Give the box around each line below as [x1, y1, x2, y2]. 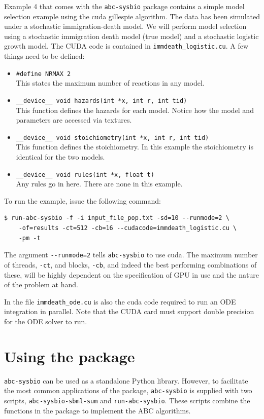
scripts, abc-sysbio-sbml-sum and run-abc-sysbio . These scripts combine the [4, 395, 250, 406]
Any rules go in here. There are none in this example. [16, 178, 183, 189]
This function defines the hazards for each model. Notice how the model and [16, 104, 254, 115]
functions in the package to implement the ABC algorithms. [4, 405, 191, 415]
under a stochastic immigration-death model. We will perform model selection [4, 21, 247, 31]
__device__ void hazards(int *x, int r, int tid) [16, 97, 187, 104]
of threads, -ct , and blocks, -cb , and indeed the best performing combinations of [4, 259, 257, 270]
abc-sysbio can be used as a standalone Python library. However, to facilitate [4, 375, 248, 386]
